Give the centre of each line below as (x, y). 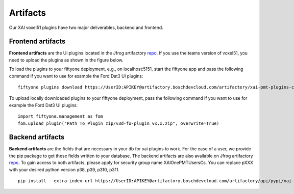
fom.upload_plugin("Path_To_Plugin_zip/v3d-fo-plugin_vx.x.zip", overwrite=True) (119, 123)
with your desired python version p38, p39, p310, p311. (64, 169)
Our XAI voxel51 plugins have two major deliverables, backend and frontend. (86, 28)
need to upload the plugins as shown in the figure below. (66, 60)
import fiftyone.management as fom (61, 116)
